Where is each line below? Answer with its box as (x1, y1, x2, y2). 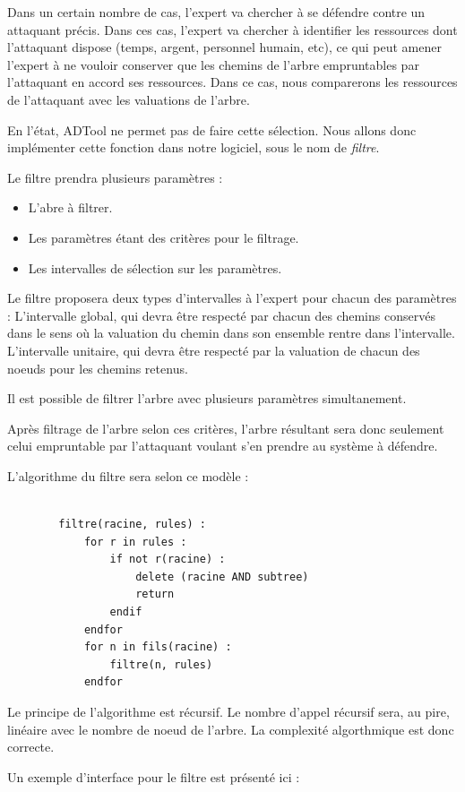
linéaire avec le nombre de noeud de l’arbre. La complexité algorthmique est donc (7, 719, 454, 738)
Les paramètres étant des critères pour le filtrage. (28, 228, 299, 246)
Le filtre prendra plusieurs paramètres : (7, 168, 223, 186)
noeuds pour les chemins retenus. (7, 358, 188, 377)
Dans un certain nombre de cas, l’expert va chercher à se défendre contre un (7, 3, 426, 21)
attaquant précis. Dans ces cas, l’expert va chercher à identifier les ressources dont (7, 20, 458, 39)
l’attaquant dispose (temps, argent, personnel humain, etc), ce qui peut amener (7, 38, 442, 56)
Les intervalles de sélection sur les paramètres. (28, 258, 282, 277)
